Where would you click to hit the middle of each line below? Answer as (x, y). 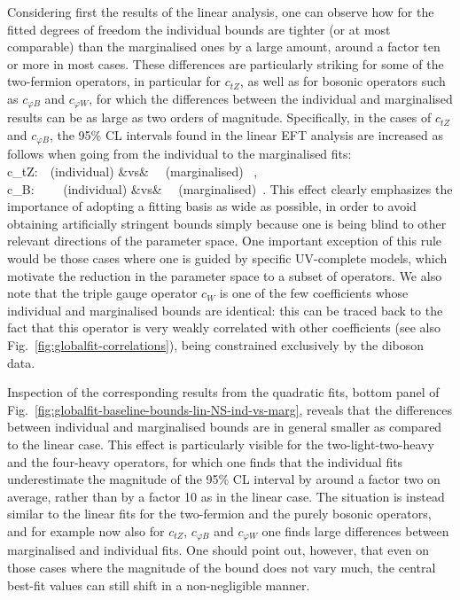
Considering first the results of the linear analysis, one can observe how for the (221, 12)
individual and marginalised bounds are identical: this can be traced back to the (225, 310)
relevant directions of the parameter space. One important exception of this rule (225, 241)
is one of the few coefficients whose (314, 293)
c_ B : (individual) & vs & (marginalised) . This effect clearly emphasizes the (230, 188)
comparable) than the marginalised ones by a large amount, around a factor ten (224, 47)
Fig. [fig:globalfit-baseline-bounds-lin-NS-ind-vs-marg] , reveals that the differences (230, 409)
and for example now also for (86, 530)
